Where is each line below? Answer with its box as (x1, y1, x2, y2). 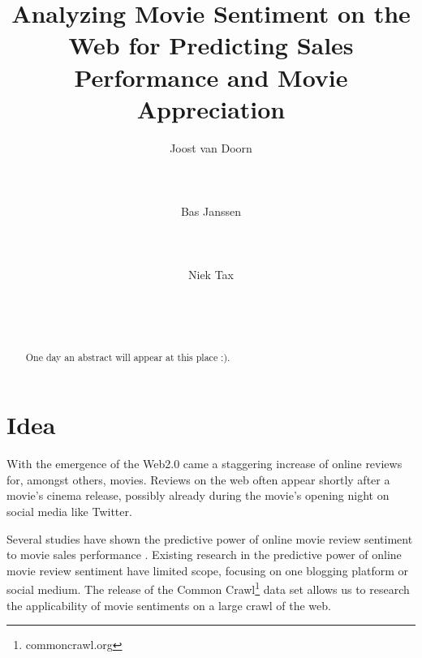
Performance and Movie (74, 60, 348, 93)
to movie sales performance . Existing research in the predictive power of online (6, 546, 402, 563)
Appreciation (136, 92, 286, 125)
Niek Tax (188, 266, 234, 283)
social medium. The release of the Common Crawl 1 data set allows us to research (6, 578, 410, 598)
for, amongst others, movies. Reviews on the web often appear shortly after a (6, 471, 390, 488)
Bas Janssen (180, 203, 242, 220)
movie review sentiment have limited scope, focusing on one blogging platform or (6, 561, 408, 578)
